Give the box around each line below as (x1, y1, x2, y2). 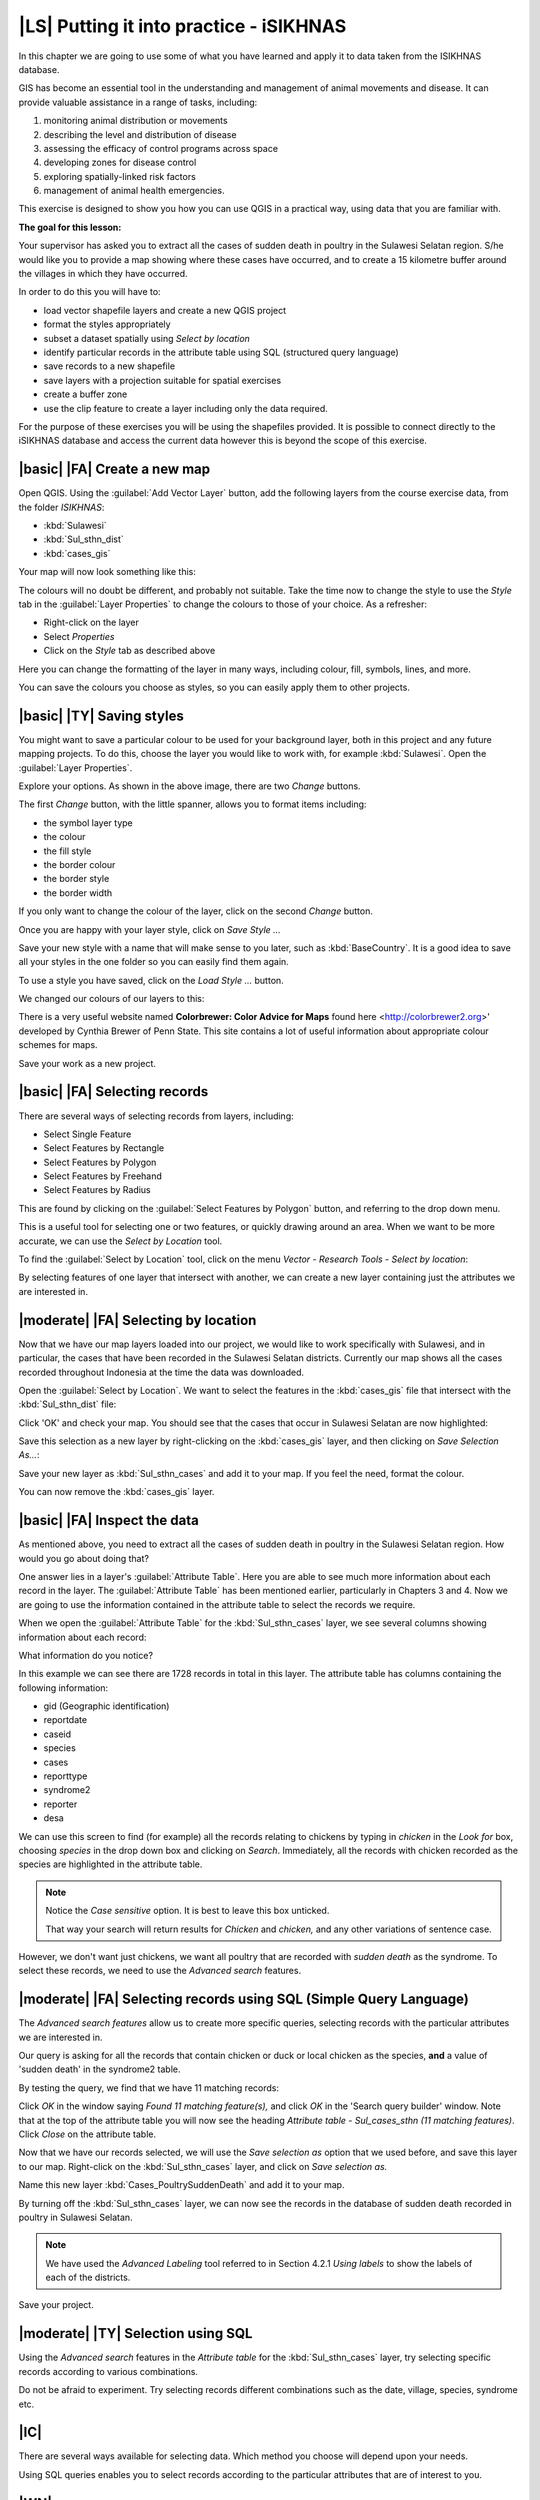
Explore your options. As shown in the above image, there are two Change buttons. (18, 780, 361, 792)
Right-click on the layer (43, 616, 140, 629)
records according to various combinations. (18, 2365, 199, 2377)
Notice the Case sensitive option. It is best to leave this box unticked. (45, 1905, 330, 1917)
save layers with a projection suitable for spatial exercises (43, 374, 282, 386)
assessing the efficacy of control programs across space (43, 142, 279, 154)
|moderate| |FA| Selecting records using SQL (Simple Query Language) (18, 1991, 469, 2008)
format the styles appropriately (43, 318, 171, 330)
